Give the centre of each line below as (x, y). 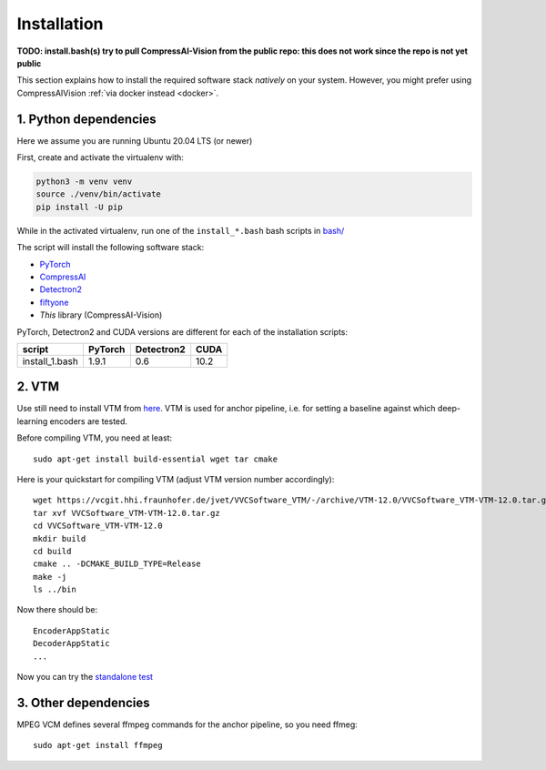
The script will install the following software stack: (111, 248)
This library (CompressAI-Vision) (101, 315)
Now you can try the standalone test (85, 677)
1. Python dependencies (86, 119)
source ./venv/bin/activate (98, 194)
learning (32, 421)
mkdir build (60, 538)
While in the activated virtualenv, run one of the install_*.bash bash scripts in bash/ (181, 230)
